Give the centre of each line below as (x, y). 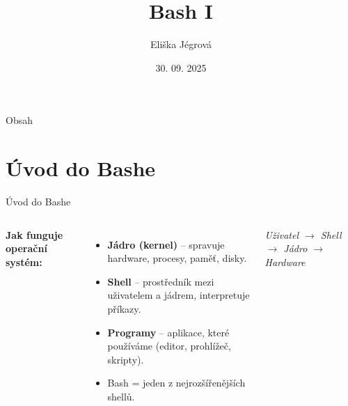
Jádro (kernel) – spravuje (166, 244)
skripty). (126, 359)
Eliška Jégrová (181, 44)
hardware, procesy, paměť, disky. (177, 258)
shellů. (121, 396)
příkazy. (124, 309)
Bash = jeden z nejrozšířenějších (176, 383)
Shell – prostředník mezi (161, 281)
